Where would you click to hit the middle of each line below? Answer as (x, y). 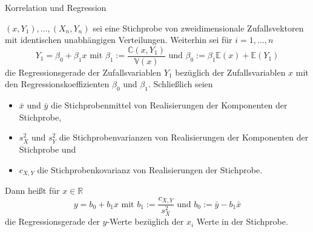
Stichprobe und (48, 149)
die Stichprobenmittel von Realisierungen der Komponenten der (169, 105)
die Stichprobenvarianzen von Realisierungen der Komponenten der (184, 137)
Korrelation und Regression (56, 7)
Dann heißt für (32, 191)
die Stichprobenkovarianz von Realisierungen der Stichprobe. (150, 169)
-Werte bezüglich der (145, 221)
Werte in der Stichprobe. (242, 221)
